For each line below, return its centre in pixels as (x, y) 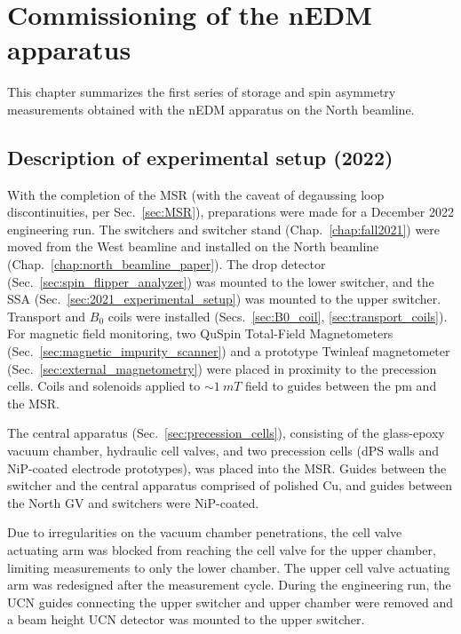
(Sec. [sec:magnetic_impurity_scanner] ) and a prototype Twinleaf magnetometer (229, 351)
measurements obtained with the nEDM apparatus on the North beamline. (211, 109)
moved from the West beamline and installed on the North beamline (193, 246)
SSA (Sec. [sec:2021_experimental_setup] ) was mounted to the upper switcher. (224, 299)
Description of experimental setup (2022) (200, 157)
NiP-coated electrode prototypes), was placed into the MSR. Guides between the (227, 468)
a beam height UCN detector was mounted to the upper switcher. (186, 619)
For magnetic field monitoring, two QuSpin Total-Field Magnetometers (200, 333)
